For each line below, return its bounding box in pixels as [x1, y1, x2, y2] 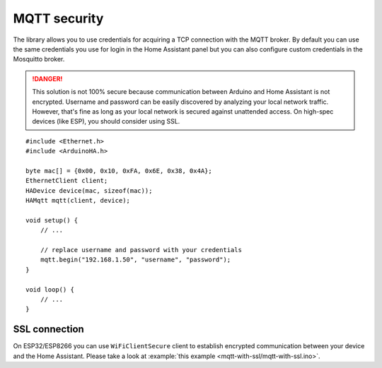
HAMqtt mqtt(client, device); [25, 196, 131, 205]
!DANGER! [32, 74, 63, 83]
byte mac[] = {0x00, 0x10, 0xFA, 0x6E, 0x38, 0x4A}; [25, 167, 212, 174]
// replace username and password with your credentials [40, 246, 242, 254]
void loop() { [25, 285, 74, 293]
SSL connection [13, 324, 84, 336]
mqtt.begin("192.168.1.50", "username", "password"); [40, 256, 231, 264]
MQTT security [13, 11, 104, 26]
